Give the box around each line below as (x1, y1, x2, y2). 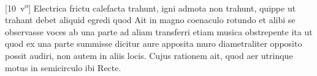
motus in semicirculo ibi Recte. (5, 61, 121, 74)
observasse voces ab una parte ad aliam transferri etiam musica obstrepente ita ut (5, 25, 313, 38)
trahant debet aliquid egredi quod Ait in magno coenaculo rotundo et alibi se (5, 13, 296, 26)
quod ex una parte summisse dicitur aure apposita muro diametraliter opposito (5, 37, 302, 50)
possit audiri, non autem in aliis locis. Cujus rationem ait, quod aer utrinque (5, 49, 293, 62)
